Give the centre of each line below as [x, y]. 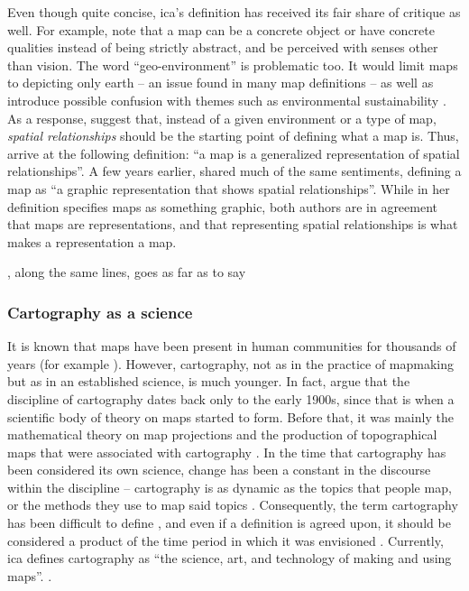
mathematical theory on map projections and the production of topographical [222, 434]
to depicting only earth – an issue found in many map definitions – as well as [221, 83]
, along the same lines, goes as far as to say [127, 272]
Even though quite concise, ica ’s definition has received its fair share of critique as [234, 12]
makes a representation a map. [92, 241]
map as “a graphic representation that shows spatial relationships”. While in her [229, 188]
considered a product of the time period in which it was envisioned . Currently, [225, 540]
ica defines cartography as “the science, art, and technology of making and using [230, 558]
